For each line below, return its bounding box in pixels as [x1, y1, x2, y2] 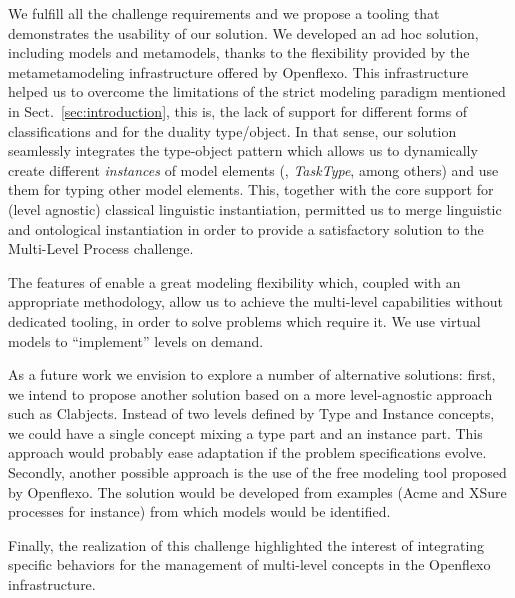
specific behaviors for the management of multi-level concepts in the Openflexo [8, 554, 491, 575]
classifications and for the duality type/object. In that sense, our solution [8, 120, 457, 141]
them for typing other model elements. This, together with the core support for [8, 179, 494, 200]
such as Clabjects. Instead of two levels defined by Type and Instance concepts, [8, 403, 495, 424]
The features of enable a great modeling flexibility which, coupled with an [8, 271, 461, 292]
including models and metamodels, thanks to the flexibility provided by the [8, 42, 470, 63]
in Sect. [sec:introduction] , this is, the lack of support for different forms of [8, 100, 468, 121]
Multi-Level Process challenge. [8, 238, 194, 259]
